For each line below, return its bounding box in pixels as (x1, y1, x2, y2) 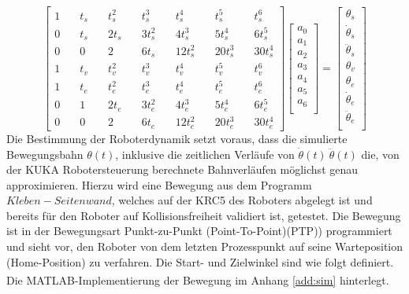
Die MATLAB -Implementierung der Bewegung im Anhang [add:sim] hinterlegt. (6, 271, 389, 288)
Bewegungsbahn (6, 145, 84, 162)
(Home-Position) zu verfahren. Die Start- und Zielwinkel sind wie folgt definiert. (6, 253, 394, 270)
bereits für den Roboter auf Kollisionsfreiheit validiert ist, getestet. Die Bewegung (6, 207, 401, 223)
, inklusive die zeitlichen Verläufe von (115, 145, 295, 162)
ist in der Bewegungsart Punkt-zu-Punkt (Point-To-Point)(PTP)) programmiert (6, 222, 392, 239)
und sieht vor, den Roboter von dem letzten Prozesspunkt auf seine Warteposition (6, 238, 403, 255)
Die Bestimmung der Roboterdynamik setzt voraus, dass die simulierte (6, 130, 348, 146)
